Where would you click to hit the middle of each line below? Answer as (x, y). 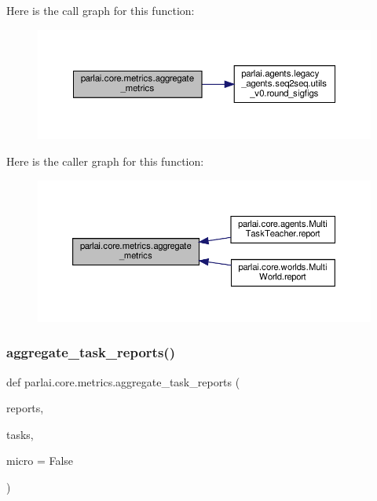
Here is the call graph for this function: (101, 10)
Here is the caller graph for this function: (105, 161)
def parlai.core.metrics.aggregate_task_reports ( (123, 381)
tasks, (20, 434)
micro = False (40, 461)
